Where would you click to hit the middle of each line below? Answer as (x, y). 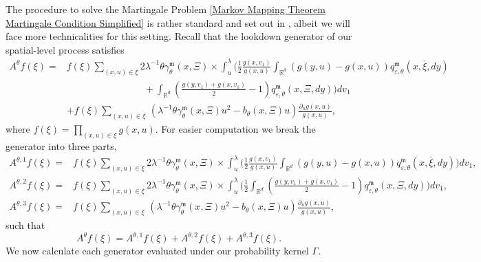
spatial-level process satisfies (65, 49)
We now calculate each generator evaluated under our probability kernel (157, 251)
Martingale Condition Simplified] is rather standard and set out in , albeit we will (178, 22)
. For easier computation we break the (235, 129)
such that (25, 225)
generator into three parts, (61, 145)
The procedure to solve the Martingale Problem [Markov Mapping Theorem (165, 9)
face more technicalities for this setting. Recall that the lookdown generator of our (179, 36)
